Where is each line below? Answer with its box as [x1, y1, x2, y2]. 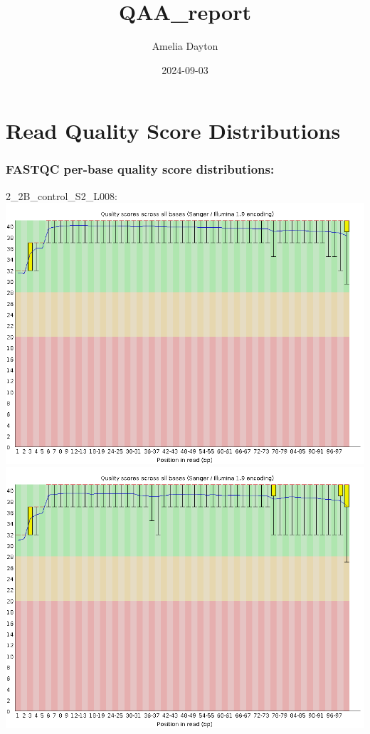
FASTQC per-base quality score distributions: [6, 160, 275, 178]
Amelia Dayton [152, 38, 218, 53]
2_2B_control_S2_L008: [6, 188, 117, 203]
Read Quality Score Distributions [6, 116, 341, 145]
